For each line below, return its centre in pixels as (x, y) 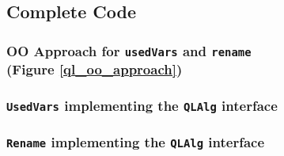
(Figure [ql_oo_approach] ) (95, 69)
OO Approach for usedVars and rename (129, 50)
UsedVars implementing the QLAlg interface (142, 106)
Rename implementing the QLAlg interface (136, 142)
